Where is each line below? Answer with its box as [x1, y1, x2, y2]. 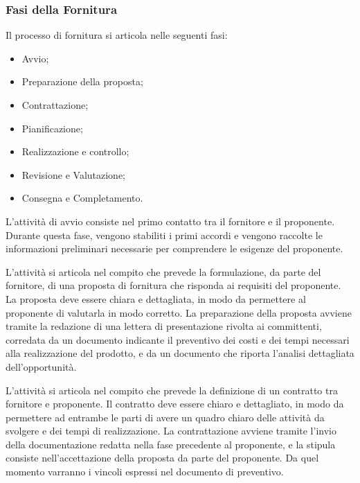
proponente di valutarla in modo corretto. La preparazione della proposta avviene [6, 305, 352, 319]
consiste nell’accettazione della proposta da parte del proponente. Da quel [6, 450, 319, 465]
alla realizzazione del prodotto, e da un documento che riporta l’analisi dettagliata [6, 346, 354, 360]
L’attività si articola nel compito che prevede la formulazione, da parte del [6, 264, 321, 279]
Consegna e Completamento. [21, 191, 143, 205]
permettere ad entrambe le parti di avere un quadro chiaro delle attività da [6, 410, 325, 424]
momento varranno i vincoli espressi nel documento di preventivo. [6, 464, 284, 479]
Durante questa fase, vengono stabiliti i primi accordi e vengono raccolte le [6, 227, 323, 242]
